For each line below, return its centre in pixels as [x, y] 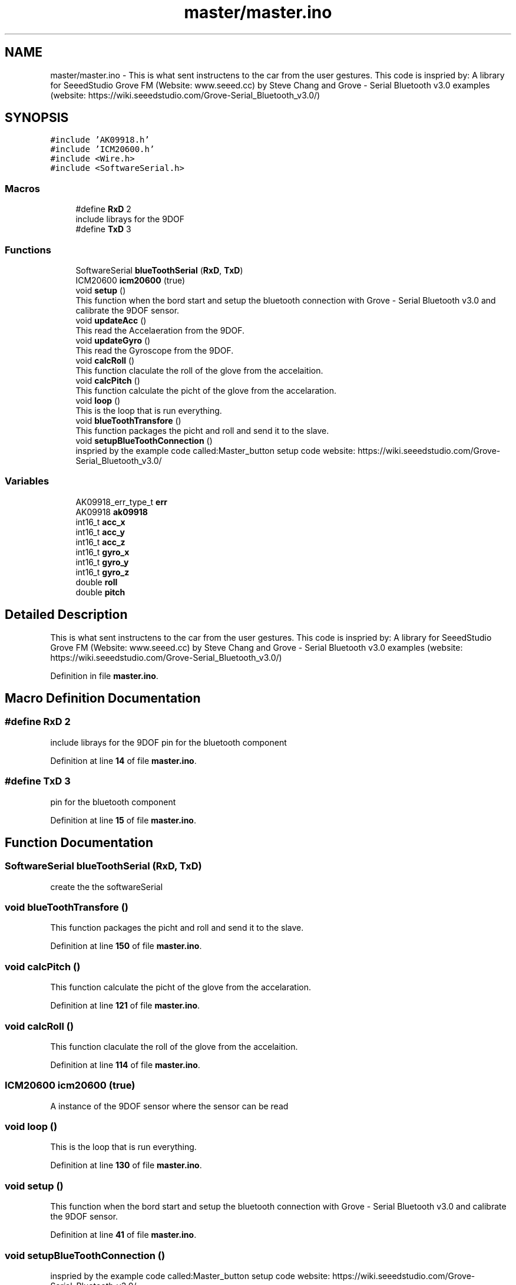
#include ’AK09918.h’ [100, 140]
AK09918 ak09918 [112, 512]
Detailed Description [66, 615]
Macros [22, 188]
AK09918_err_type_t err [121, 502]
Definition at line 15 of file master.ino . [123, 820]
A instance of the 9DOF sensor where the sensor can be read [169, 1106]
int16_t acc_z [100, 542]
